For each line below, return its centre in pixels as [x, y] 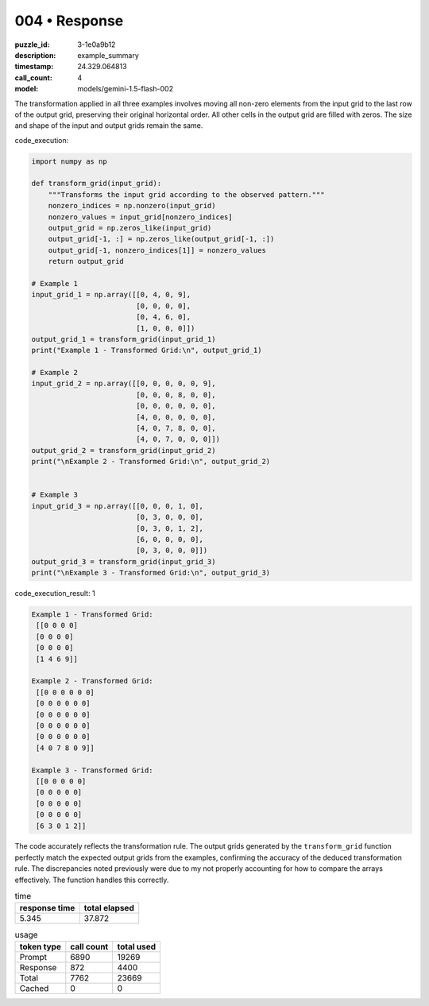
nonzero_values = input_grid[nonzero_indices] [141, 217]
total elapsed [109, 908]
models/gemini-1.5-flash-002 [126, 89]
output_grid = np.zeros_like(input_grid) [130, 228]
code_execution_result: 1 [55, 594]
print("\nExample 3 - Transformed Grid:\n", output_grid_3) [151, 573]
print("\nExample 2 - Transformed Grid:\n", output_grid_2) [151, 462]
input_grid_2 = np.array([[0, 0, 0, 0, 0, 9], [124, 384]
